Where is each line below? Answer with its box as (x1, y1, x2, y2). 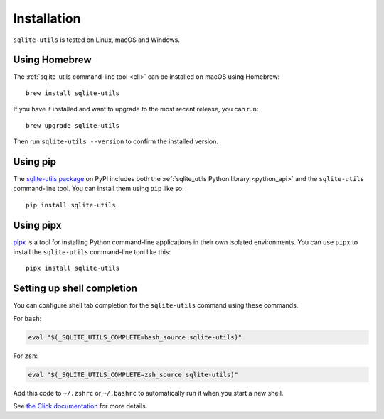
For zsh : (13, 352, 38, 360)
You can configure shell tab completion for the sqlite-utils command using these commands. (13, 301, 299, 310)
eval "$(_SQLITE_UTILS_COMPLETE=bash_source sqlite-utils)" (28, 333, 242, 341)
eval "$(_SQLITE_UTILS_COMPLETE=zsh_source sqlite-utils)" (28, 370, 238, 379)
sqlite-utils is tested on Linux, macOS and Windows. (13, 36, 181, 44)
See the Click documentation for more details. (13, 402, 148, 410)
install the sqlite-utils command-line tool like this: (13, 248, 171, 256)
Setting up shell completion (13, 283, 138, 295)
